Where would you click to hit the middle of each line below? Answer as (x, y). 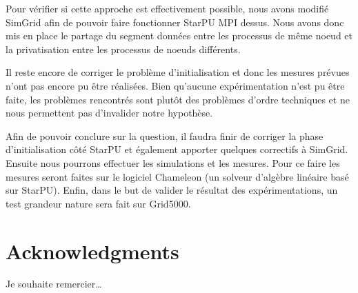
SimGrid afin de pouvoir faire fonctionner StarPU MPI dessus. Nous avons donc (175, 22)
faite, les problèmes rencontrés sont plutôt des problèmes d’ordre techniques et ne (178, 99)
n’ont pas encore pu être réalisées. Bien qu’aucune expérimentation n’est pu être (175, 85)
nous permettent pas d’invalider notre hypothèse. (109, 113)
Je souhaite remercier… (54, 284)
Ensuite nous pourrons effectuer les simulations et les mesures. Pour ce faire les (173, 162)
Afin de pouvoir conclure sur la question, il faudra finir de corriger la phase (165, 135)
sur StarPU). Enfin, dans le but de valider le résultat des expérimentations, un (172, 190)
